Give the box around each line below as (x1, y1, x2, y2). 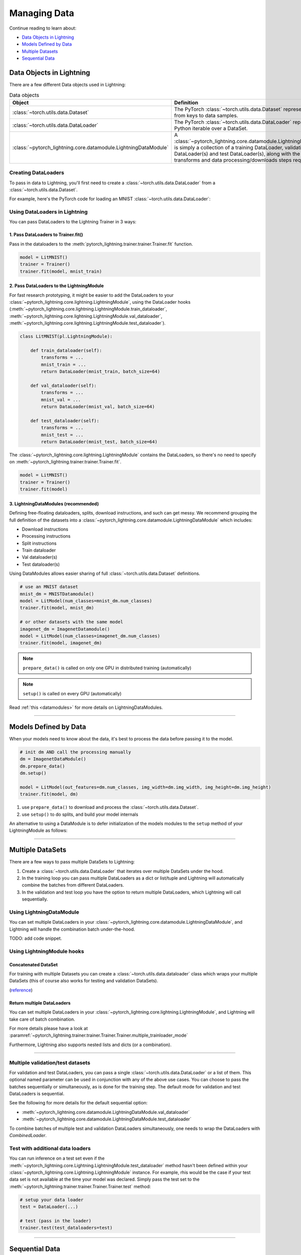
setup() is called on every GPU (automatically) (23, 690, 122, 696)
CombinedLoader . (9, 1133, 47, 1139)
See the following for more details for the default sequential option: (9, 1100, 148, 1106)
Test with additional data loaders (9, 1145, 91, 1152)
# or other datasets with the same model (20, 619, 123, 625)
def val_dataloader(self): (30, 383, 97, 389)
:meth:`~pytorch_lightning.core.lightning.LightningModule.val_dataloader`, (9, 313, 163, 319)
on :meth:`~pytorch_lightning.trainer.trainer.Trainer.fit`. (9, 459, 121, 465)
